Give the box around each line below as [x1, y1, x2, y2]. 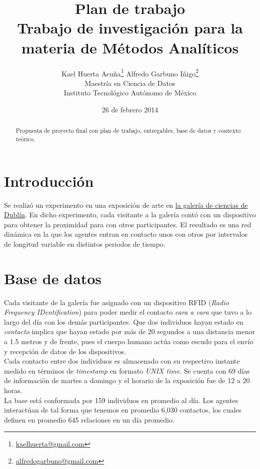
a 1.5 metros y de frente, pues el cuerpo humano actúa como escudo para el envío [4, 336, 253, 347]
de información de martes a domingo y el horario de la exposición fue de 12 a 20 [4, 375, 250, 386]
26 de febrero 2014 [101, 104, 158, 114]
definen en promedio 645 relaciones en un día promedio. [4, 414, 174, 425]
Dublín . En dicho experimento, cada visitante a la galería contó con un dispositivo [4, 209, 256, 220]
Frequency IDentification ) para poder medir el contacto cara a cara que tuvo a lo [4, 307, 251, 317]
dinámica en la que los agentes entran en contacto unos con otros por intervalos [4, 229, 248, 239]
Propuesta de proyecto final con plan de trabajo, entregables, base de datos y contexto [15, 126, 241, 135]
